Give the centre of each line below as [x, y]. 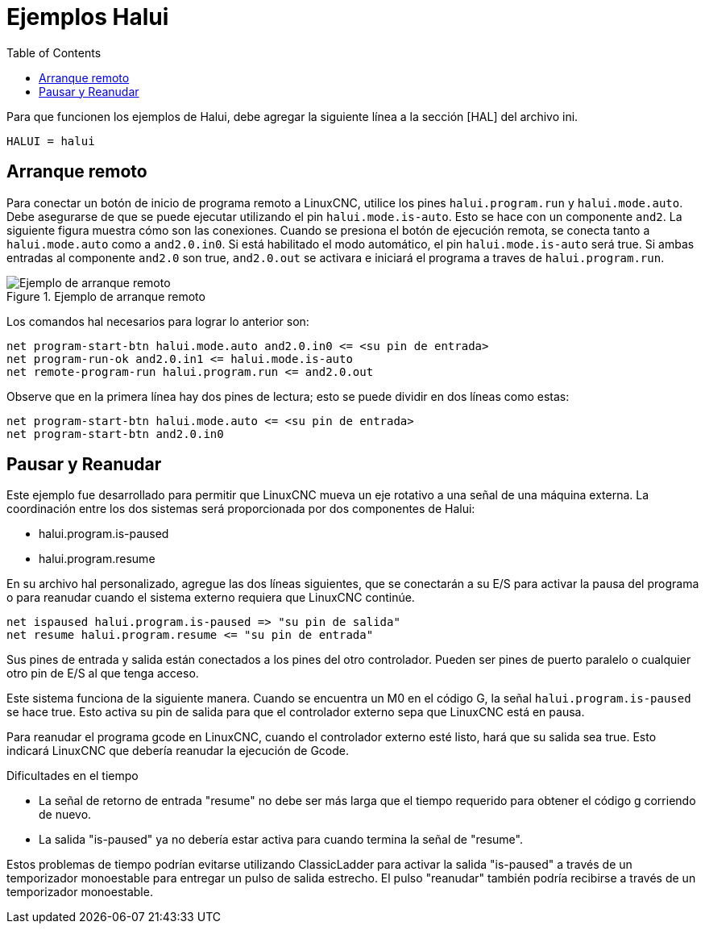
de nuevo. [65, 815]
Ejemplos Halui [88, 17]
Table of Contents [54, 52]
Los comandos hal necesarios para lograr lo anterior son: [158, 321]
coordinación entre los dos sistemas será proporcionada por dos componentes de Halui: [241, 509]
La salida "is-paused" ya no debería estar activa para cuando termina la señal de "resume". [281, 840]
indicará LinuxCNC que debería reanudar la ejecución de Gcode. [178, 751]
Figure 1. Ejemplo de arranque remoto [106, 296]
